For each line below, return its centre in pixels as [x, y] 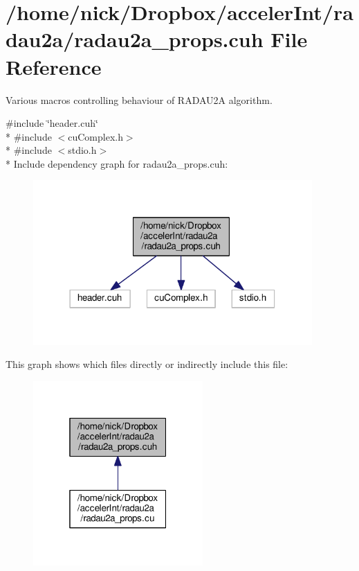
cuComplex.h [95, 136]
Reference [54, 66]
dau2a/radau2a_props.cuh [135, 39]
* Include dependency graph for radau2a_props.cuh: [117, 163]
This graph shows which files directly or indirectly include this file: [147, 364]
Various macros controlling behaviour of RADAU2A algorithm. [139, 99]
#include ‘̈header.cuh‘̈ [52, 123]
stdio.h [82, 150]
